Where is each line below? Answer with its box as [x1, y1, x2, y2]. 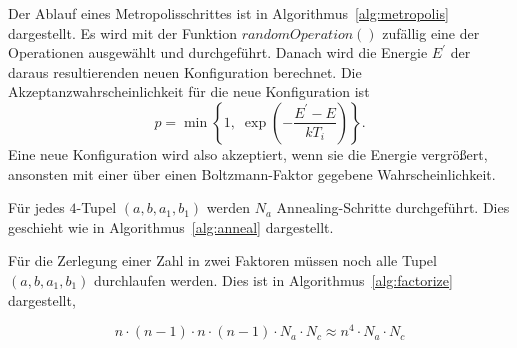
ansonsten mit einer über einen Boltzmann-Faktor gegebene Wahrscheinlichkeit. [8, 163, 496, 184]
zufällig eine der [382, 22, 480, 43]
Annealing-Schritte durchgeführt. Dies [276, 197, 510, 218]
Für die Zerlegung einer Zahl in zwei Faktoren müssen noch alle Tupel [8, 250, 437, 271]
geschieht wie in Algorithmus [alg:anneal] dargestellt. [8, 216, 334, 237]
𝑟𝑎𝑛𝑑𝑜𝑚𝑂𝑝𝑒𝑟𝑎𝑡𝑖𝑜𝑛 [241, 27, 354, 42]
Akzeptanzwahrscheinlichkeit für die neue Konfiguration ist [8, 81, 370, 102]
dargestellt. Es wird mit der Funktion [8, 22, 237, 43]
